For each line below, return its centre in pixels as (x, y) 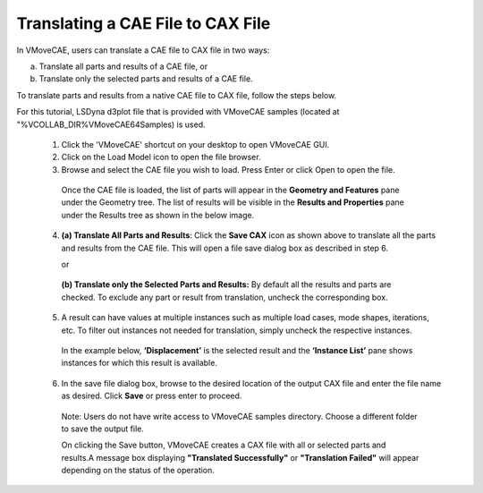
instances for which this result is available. (140, 363)
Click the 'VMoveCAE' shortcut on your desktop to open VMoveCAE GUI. (195, 144)
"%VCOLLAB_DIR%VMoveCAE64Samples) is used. (111, 124)
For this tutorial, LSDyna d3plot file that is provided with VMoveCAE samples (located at (178, 112)
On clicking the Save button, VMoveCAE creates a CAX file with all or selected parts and (224, 445)
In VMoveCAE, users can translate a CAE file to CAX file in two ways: (143, 50)
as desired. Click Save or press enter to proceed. (152, 396)
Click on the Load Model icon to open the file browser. (161, 157)
